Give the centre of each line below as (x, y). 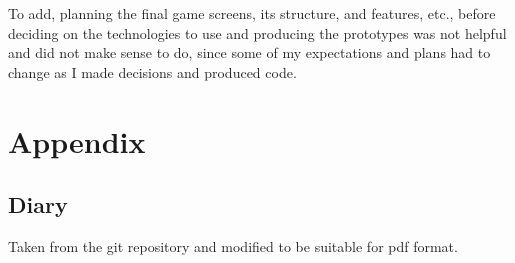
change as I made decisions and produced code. (152, 71)
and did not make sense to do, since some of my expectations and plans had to (249, 52)
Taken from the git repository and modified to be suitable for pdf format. (233, 245)
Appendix (77, 140)
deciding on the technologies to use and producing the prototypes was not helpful (257, 32)
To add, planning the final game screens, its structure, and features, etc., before (252, 13)
